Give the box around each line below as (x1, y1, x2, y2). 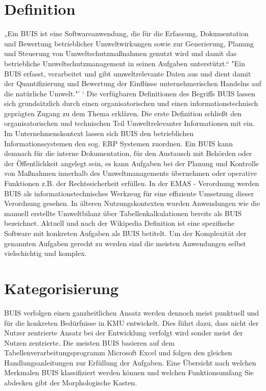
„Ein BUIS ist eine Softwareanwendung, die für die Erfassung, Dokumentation (4, 28, 249, 39)
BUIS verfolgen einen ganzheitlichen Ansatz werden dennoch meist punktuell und (4, 307, 259, 318)
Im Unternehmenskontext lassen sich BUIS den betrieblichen (4, 128, 194, 139)
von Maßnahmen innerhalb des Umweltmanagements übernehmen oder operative (4, 168, 257, 178)
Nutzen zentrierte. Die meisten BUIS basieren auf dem (4, 337, 175, 348)
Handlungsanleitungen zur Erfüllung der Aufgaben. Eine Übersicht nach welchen (4, 357, 256, 368)
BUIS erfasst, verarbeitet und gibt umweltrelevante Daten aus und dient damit (4, 68, 251, 79)
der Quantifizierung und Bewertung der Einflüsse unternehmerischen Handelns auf (4, 78, 261, 89)
